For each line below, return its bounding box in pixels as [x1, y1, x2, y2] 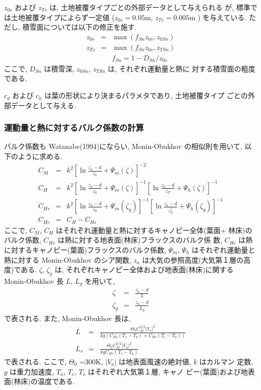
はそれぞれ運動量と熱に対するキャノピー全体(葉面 [56, 224, 221, 235]
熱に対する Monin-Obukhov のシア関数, [4, 254, 131, 265]
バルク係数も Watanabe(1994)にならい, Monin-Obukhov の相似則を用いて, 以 [4, 141, 252, 151]
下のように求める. [4, 151, 62, 162]
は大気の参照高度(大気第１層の [142, 254, 244, 265]
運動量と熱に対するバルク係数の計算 [4, 121, 144, 134]
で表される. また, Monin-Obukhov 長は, [4, 313, 131, 323]
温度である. [37, 376, 75, 386]
